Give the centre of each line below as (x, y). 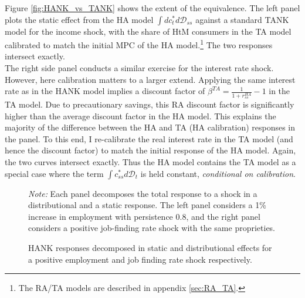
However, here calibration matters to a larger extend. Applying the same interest (150, 79)
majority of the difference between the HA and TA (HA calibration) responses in (150, 127)
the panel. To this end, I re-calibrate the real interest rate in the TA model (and (149, 138)
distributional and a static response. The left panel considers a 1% (147, 205)
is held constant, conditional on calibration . (218, 173)
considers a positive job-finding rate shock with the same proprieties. (152, 228)
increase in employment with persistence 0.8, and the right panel (144, 216)
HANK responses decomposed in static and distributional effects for (150, 248)
